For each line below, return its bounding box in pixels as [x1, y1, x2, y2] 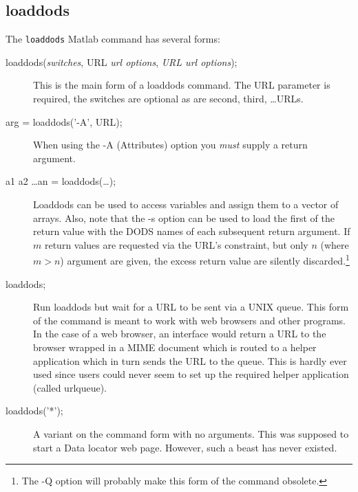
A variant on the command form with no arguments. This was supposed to [33, 426, 349, 440]
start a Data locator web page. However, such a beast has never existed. [33, 440, 337, 454]
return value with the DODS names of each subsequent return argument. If [33, 224, 350, 238]
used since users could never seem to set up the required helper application [33, 367, 349, 381]
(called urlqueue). [33, 380, 107, 394]
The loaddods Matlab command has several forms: [6, 32, 220, 46]
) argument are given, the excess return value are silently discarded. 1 [60, 251, 350, 268]
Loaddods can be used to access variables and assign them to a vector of [33, 197, 339, 212]
